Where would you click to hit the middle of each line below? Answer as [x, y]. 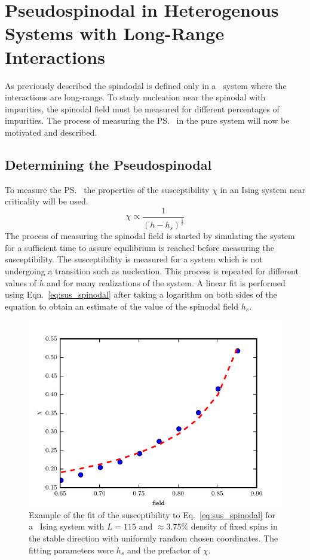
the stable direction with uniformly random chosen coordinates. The [154, 538]
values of [21, 282]
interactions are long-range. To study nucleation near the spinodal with [135, 97]
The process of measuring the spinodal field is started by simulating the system [150, 236]
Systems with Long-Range [115, 33]
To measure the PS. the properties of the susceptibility [107, 189]
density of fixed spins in [234, 526]
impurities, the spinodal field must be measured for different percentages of [142, 108]
